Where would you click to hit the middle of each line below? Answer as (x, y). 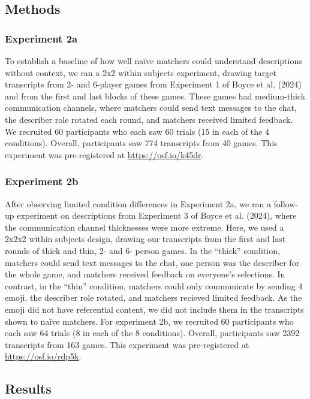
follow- (286, 203)
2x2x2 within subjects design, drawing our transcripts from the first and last (145, 239)
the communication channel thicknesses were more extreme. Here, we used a (145, 227)
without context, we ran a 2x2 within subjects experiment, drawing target (141, 72)
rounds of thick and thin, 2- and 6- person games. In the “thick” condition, (142, 250)
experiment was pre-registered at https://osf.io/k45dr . (104, 154)
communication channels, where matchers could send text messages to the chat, (151, 108)
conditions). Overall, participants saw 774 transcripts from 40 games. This (141, 143)
